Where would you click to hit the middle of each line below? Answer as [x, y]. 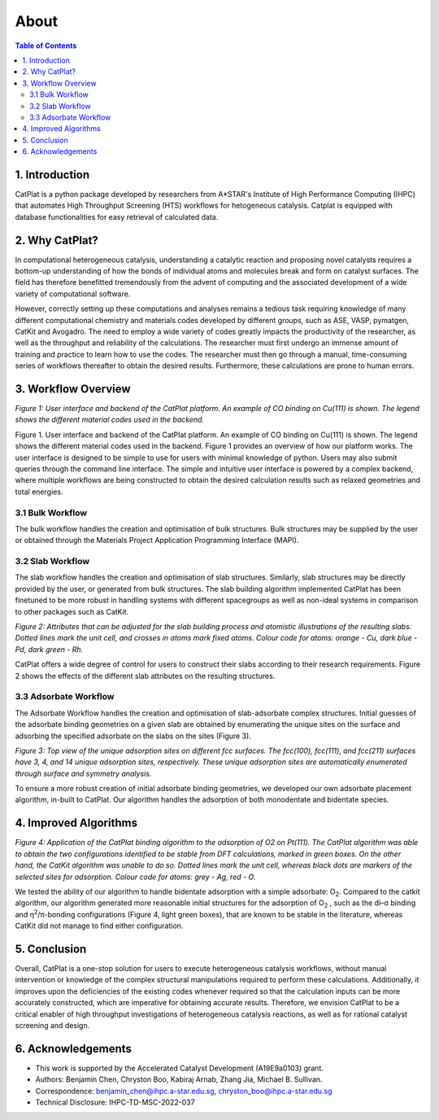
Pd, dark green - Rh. [49, 649]
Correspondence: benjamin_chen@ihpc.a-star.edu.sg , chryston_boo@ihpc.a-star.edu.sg [184, 1091]
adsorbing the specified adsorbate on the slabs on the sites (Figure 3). [133, 736]
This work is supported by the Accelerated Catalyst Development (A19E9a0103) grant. [180, 1068]
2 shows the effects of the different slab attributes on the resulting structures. [145, 676]
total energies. [39, 492]
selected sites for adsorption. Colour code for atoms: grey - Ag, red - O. [135, 877]
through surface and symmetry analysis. [83, 773]
